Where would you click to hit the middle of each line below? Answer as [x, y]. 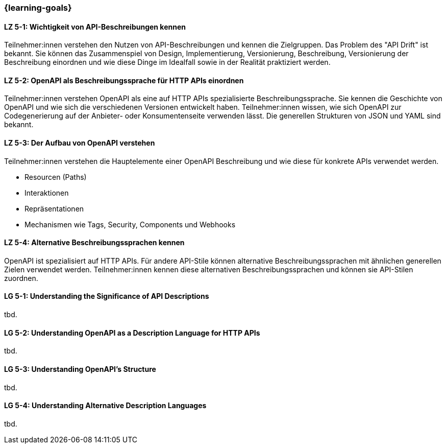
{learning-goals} [38, 8]
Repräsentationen [54, 208]
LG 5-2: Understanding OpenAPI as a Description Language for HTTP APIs [132, 333]
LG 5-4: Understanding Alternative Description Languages [105, 406]
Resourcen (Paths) [56, 177]
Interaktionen [47, 193]
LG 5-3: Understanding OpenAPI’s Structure [80, 369]
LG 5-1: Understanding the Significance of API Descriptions [107, 296]
